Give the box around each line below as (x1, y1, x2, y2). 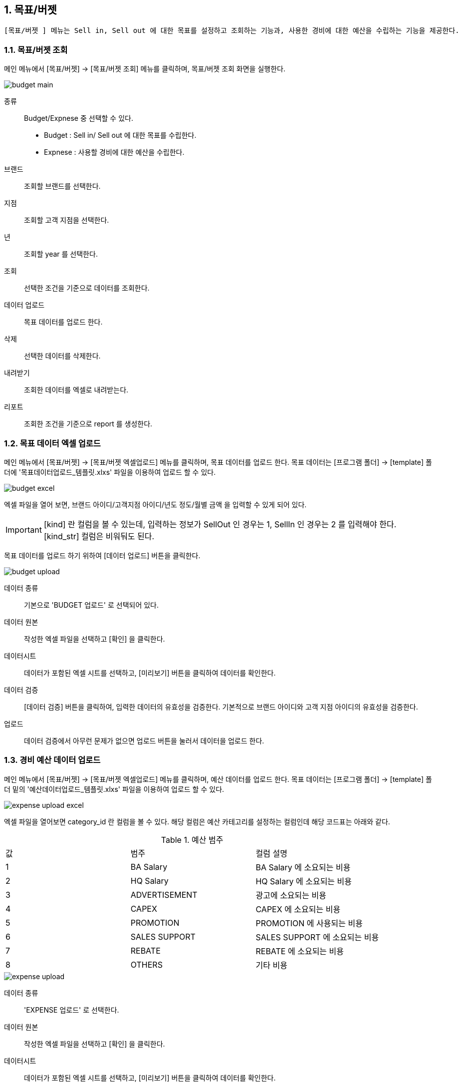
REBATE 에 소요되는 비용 (255, 946, 344, 956)
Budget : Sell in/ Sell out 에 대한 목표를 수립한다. (44, 131, 197, 140)
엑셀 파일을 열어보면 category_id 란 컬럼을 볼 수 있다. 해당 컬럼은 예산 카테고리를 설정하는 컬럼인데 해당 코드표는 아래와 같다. (4, 817, 390, 826)
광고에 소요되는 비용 (255, 890, 326, 900)
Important (5, 524, 42, 535)
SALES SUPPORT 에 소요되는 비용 (255, 932, 379, 942)
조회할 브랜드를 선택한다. (24, 182, 101, 191)
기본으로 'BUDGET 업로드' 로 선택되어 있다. (24, 600, 159, 609)
